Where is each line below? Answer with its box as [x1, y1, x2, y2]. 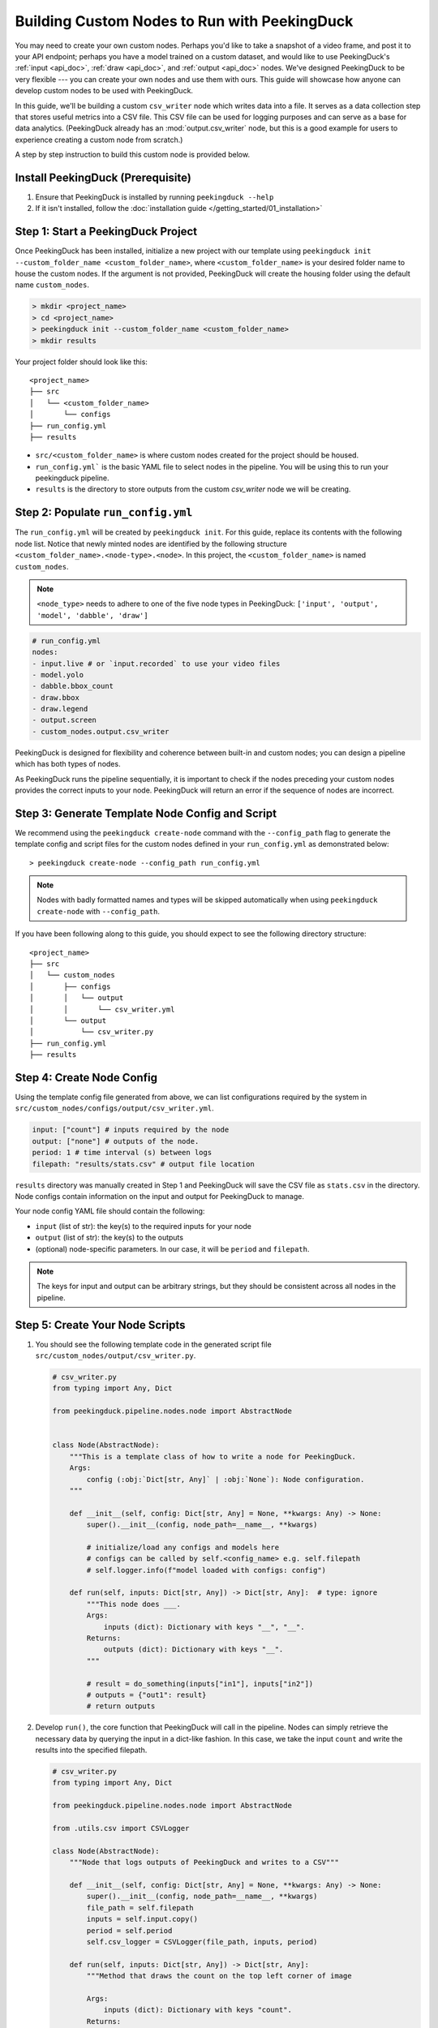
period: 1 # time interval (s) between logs [32, 1148, 213, 1158]
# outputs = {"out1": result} [86, 1690, 207, 1699]
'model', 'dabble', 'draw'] [36, 611, 149, 620]
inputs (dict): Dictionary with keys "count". [103, 2005, 292, 2015]
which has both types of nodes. [15, 759, 121, 769]
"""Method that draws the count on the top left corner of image [86, 1971, 352, 1981]
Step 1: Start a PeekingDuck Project [15, 225, 198, 238]
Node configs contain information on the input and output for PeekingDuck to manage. [15, 1191, 304, 1201]
